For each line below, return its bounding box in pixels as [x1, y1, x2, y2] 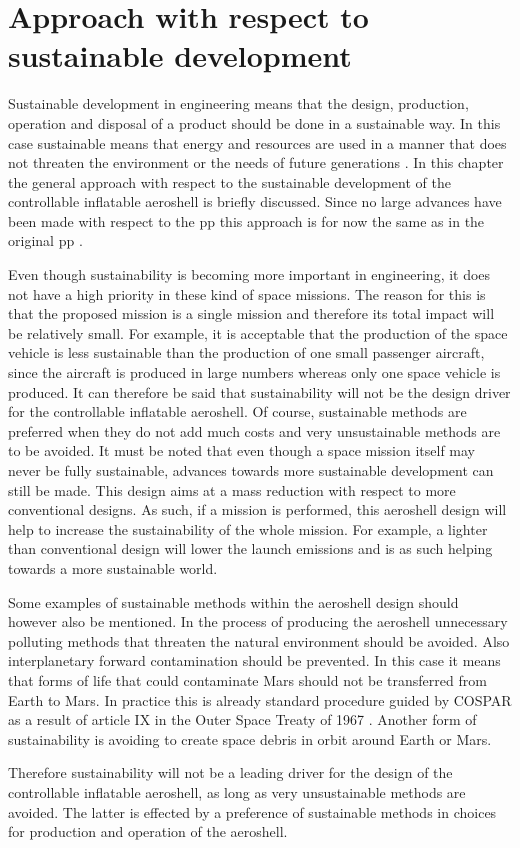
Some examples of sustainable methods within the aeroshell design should [8, 591, 459, 612]
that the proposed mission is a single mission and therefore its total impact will [8, 303, 495, 324]
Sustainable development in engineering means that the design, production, [8, 93, 469, 114]
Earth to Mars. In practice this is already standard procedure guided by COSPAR [8, 689, 512, 710]
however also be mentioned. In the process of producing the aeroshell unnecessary [8, 611, 508, 632]
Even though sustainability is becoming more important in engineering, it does [8, 264, 491, 285]
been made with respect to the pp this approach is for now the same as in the [8, 210, 485, 231]
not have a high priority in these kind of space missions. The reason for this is [8, 283, 486, 304]
